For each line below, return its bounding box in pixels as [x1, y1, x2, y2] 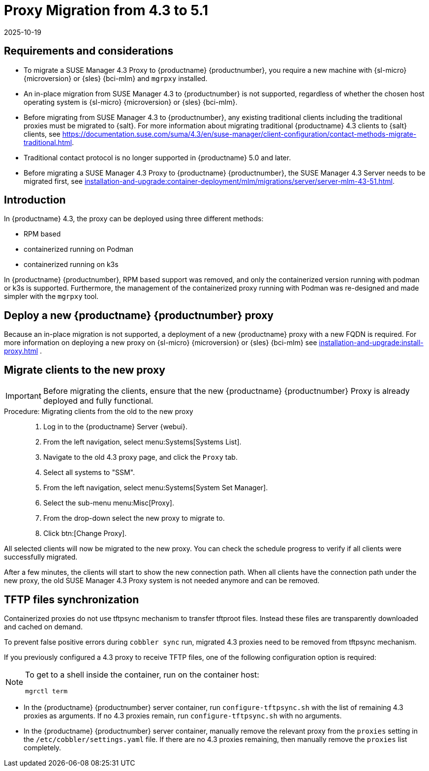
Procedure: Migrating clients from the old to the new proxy [4, 407, 193, 416]
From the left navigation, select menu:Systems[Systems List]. [43, 438, 242, 446]
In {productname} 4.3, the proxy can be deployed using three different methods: [4, 214, 264, 223]
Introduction [4, 194, 66, 207]
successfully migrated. [4, 553, 78, 562]
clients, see [24, 129, 61, 138]
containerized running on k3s [24, 260, 119, 269]
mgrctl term [25, 687, 68, 695]
